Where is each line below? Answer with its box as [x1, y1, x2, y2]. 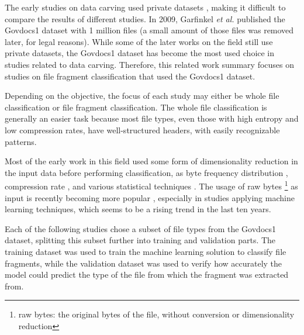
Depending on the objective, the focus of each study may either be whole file [5, 89, 279, 102]
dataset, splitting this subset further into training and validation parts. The [5, 234, 276, 246]
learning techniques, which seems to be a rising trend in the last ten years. [5, 203, 271, 215]
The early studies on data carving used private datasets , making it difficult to [5, 1, 286, 13]
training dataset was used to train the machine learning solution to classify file [5, 245, 286, 257]
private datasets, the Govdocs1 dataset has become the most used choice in [5, 47, 275, 59]
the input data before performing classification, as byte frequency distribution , [5, 166, 288, 178]
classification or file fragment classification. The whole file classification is [5, 101, 267, 113]
